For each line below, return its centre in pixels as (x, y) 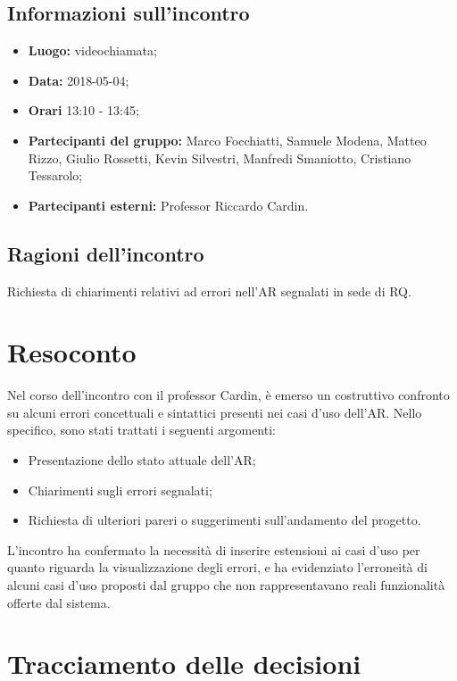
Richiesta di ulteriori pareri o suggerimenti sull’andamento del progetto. (224, 520)
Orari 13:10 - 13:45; (83, 110)
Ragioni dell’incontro (106, 253)
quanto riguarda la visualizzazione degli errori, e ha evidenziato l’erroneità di (217, 567)
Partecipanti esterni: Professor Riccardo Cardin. (168, 205)
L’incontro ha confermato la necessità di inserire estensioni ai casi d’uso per (214, 549)
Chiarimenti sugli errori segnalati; (120, 490)
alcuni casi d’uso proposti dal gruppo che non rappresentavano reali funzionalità (226, 585)
